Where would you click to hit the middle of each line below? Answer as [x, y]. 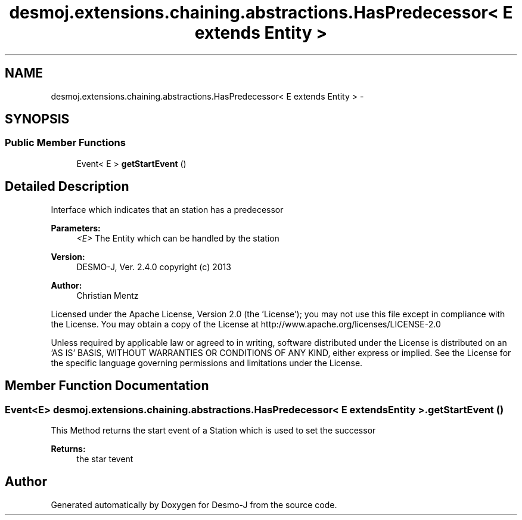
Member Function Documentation [107, 386]
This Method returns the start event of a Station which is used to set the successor [213, 430]
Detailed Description [67, 187]
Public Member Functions [65, 143]
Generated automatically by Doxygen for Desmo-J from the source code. [194, 504]
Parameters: [76, 228]
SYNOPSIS [37, 119]
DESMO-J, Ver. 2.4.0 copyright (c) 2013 [154, 267]
